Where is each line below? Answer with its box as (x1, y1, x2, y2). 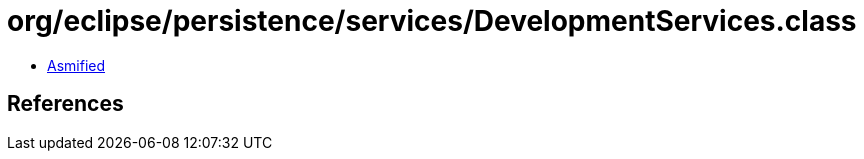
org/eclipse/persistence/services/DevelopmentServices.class (7, 4, 857, 38)
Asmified (47, 56, 106, 74)
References (7, 91, 124, 117)
